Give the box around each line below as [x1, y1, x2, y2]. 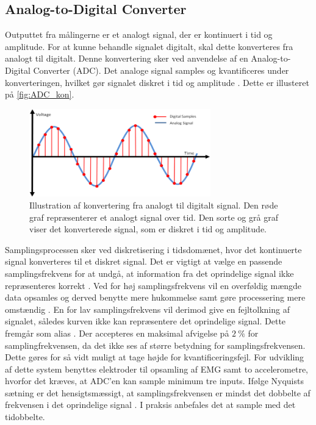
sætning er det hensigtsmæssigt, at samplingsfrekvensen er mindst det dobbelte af [5, 386, 311, 399]
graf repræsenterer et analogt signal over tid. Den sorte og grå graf [29, 210, 278, 223]
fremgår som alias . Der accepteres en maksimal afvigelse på [5, 326, 229, 339]
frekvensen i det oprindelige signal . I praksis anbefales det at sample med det [5, 398, 296, 411]
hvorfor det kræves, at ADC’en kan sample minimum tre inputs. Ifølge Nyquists [5, 374, 304, 387]
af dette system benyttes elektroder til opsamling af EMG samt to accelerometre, [5, 362, 308, 375]
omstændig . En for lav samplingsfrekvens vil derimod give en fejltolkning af [5, 302, 290, 315]
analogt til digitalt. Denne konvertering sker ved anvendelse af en [5, 52, 248, 65]
